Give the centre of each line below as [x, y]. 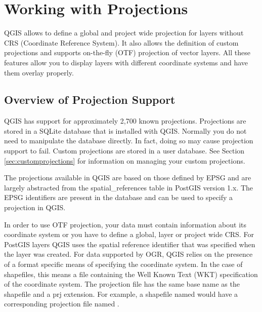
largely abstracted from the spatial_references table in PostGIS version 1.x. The [129, 187]
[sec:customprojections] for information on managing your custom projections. [125, 160]
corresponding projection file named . [62, 304]
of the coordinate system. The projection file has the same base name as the [122, 284]
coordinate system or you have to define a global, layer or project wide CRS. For [129, 234]
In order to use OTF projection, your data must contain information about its [125, 224]
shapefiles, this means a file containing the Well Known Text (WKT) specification [131, 274]
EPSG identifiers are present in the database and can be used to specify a [119, 197]
